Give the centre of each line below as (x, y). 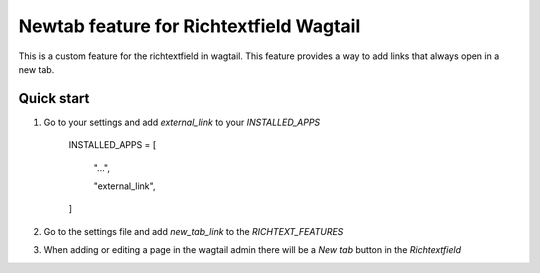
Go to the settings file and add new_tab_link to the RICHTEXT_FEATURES (193, 231)
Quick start (54, 98)
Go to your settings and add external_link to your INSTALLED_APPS (182, 122)
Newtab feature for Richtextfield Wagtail (189, 26)
